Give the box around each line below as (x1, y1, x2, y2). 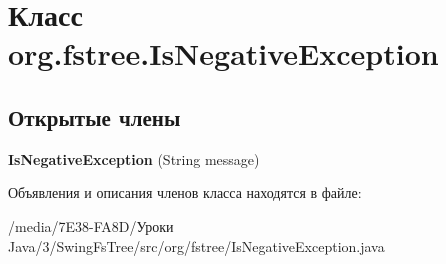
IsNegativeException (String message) (8, 148, 260, 169)
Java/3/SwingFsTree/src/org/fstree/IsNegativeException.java (8, 235, 385, 256)
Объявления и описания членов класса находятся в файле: (8, 182, 362, 203)
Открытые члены (8, 101, 181, 132)
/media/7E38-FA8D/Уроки (8, 215, 174, 236)
